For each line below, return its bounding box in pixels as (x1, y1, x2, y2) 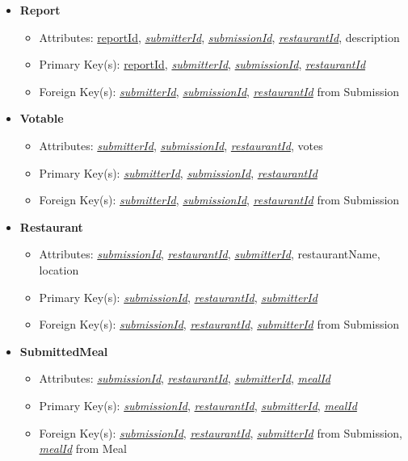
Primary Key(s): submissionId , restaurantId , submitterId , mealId (39, 396, 357, 413)
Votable (19, 110, 64, 127)
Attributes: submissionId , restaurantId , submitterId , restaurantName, (39, 245, 381, 262)
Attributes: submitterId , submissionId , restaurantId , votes (39, 136, 323, 153)
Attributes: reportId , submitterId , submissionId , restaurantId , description (39, 28, 400, 45)
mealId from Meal (39, 440, 127, 457)
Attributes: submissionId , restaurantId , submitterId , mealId (39, 370, 330, 387)
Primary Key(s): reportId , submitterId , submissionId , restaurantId (39, 56, 366, 73)
